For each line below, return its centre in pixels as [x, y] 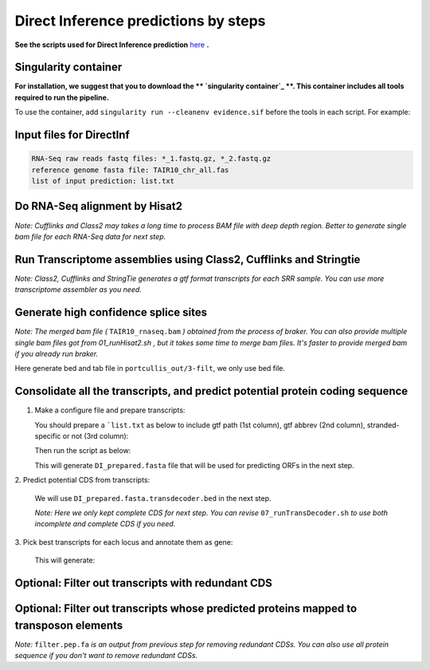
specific [48, 436]
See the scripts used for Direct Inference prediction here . [112, 45]
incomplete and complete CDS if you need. [105, 524]
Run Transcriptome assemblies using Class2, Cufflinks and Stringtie [188, 259]
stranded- [383, 425]
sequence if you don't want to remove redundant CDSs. [106, 655]
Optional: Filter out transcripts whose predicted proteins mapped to [186, 608]
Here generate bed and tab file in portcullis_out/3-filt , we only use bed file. [150, 368]
